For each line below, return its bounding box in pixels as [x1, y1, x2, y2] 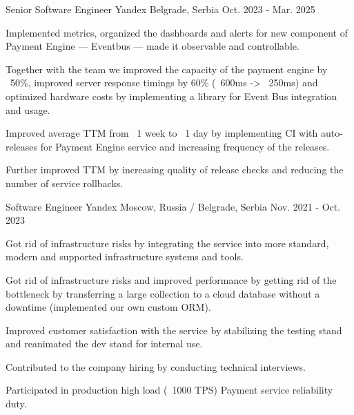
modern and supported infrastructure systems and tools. [6, 249, 244, 264]
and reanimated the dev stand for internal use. [6, 336, 203, 351]
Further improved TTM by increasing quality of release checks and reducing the [6, 162, 344, 177]
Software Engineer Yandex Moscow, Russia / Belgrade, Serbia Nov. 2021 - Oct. [6, 199, 341, 213]
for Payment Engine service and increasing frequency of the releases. [40, 139, 330, 153]
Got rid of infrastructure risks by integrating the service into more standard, [6, 235, 329, 250]
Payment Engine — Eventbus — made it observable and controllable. [6, 39, 299, 53]
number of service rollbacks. [6, 175, 124, 190]
